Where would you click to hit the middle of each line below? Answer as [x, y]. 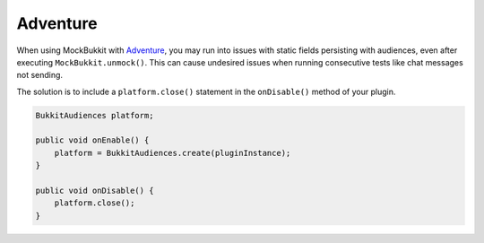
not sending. [39, 75]
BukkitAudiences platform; [95, 115]
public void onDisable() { [95, 191]
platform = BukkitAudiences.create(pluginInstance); [173, 153]
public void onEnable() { [92, 140]
